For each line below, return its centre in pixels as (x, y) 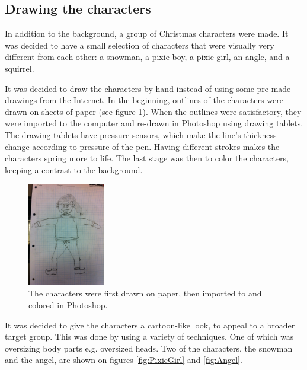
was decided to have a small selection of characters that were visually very (140, 45)
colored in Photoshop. (68, 304)
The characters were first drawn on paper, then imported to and (145, 293)
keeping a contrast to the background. (74, 169)
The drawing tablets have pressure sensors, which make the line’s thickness (141, 134)
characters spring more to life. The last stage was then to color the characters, (147, 158)
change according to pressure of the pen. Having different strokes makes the (142, 146)
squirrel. (20, 68)
